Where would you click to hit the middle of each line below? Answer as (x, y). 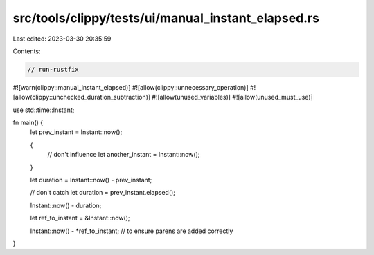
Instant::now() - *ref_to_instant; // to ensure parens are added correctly (132, 231)
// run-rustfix (53, 69)
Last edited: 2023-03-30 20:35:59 (62, 39)
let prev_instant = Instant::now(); (76, 132)
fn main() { (28, 123)
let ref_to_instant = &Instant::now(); (80, 218)
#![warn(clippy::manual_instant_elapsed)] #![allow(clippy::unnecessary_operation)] (131, 87)
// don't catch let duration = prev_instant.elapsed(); (103, 193)
